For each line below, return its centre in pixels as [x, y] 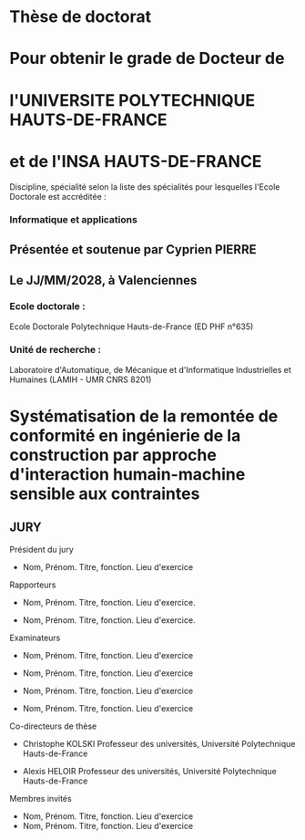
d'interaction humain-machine [127, 474]
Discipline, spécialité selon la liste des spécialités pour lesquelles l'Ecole [145, 187]
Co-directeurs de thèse [53, 726]
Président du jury [42, 549]
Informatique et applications [74, 220]
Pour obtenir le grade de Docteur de [147, 59]
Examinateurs [35, 638]
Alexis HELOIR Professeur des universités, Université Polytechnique [150, 771]
